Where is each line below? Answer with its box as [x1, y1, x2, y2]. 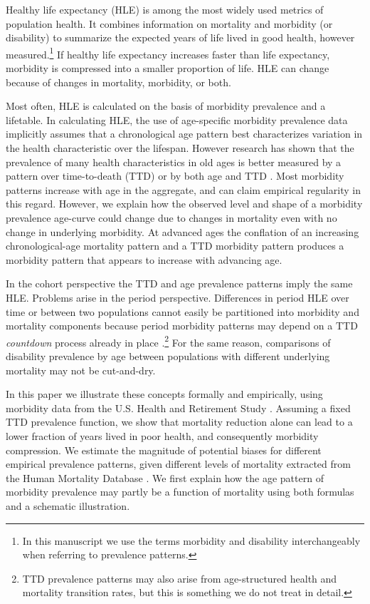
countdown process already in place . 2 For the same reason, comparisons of [6, 332, 331, 349]
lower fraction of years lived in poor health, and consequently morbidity [6, 428, 319, 443]
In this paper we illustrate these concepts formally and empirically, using [6, 387, 323, 401]
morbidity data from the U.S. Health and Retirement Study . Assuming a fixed [6, 400, 351, 415]
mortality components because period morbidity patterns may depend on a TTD [6, 318, 358, 333]
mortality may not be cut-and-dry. [6, 362, 156, 377]
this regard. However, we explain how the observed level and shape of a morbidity [6, 196, 363, 211]
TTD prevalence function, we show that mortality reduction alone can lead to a [6, 414, 353, 429]
